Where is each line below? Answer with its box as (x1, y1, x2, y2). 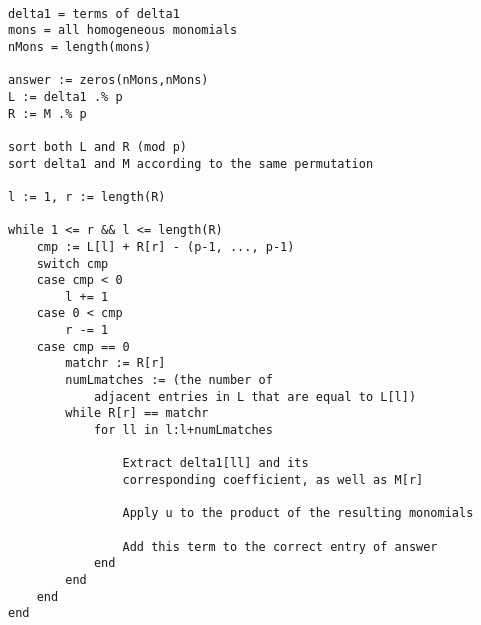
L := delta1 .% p (8, 89, 123, 104)
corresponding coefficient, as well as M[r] (122, 473, 424, 488)
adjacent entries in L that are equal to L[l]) (93, 389, 417, 404)
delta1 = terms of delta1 (8, 6, 180, 21)
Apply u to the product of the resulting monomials (122, 506, 474, 521)
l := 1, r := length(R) (8, 189, 166, 204)
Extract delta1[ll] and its (122, 456, 309, 471)
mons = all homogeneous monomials (8, 23, 238, 38)
